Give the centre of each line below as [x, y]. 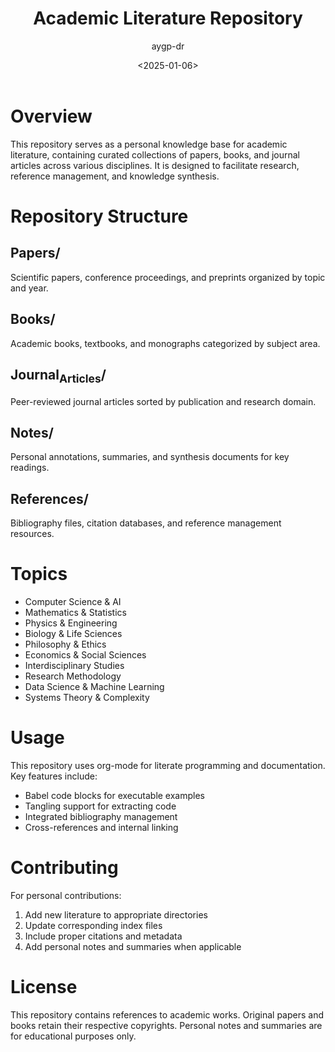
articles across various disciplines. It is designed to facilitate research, [155, 165]
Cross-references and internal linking [101, 827]
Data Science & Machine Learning [94, 687]
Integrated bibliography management [101, 816]
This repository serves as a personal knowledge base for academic [149, 144]
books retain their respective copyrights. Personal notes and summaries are [166, 1025]
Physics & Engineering [71, 623]
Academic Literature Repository [168, 18]
